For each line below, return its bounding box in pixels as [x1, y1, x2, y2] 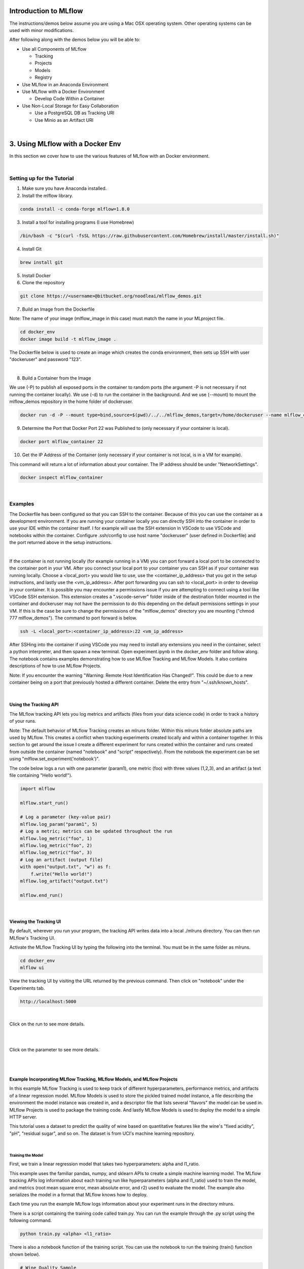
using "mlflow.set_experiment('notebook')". [9, 756, 100, 762]
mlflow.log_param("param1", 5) [20, 821, 98, 827]
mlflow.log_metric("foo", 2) [20, 843, 93, 849]
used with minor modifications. [9, 27, 74, 33]
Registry [34, 74, 53, 81]
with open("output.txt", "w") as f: [20, 864, 111, 870]
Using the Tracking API [9, 702, 59, 708]
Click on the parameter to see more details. [9, 1047, 100, 1053]
